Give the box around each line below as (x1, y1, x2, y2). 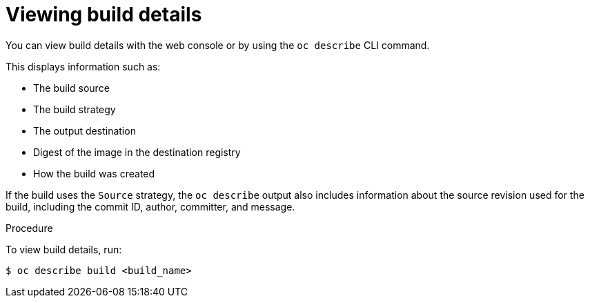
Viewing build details (6, 3, 202, 26)
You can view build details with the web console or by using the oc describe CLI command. (6, 39, 430, 51)
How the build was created (33, 167, 155, 179)
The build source (33, 81, 110, 94)
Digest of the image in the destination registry (33, 146, 241, 158)
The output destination (33, 124, 136, 137)
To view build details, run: (6, 243, 122, 255)
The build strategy (33, 103, 116, 115)
